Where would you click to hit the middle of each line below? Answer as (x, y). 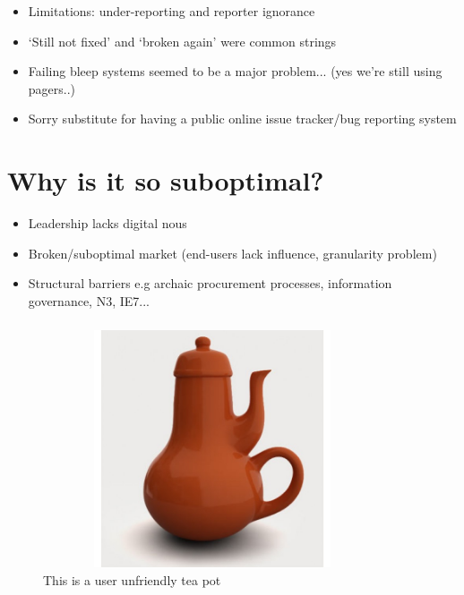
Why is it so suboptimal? (166, 180)
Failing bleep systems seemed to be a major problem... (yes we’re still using (235, 71)
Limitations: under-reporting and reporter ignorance (172, 11)
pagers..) (52, 88)
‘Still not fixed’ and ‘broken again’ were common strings (182, 41)
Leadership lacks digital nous (107, 223)
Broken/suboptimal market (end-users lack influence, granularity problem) (232, 253)
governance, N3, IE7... (89, 300)
